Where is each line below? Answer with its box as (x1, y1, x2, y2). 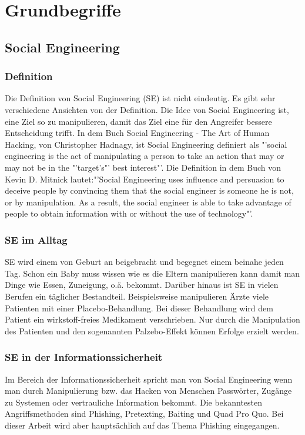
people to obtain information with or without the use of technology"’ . (5, 207, 253, 220)
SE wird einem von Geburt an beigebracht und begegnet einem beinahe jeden (5, 255, 284, 268)
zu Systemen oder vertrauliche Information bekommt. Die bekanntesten (5, 396, 263, 408)
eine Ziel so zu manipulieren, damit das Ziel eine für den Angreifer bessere (5, 115, 272, 127)
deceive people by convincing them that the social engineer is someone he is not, (5, 184, 294, 197)
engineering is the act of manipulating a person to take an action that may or (5, 150, 284, 162)
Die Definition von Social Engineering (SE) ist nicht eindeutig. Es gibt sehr (5, 92, 276, 104)
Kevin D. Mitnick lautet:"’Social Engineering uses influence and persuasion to (5, 172, 284, 185)
